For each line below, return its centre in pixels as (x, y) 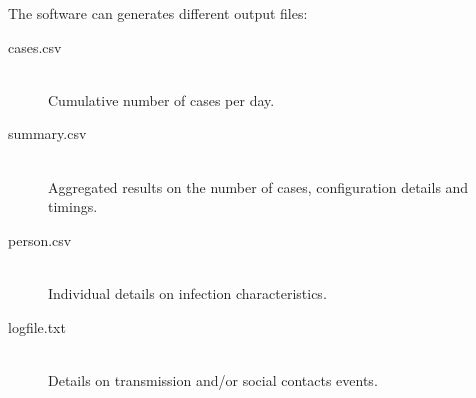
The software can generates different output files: (158, 13)
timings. (73, 206)
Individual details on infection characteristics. (187, 292)
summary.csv (47, 133)
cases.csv (35, 46)
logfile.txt (37, 326)
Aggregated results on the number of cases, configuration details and (258, 186)
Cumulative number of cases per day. (161, 99)
